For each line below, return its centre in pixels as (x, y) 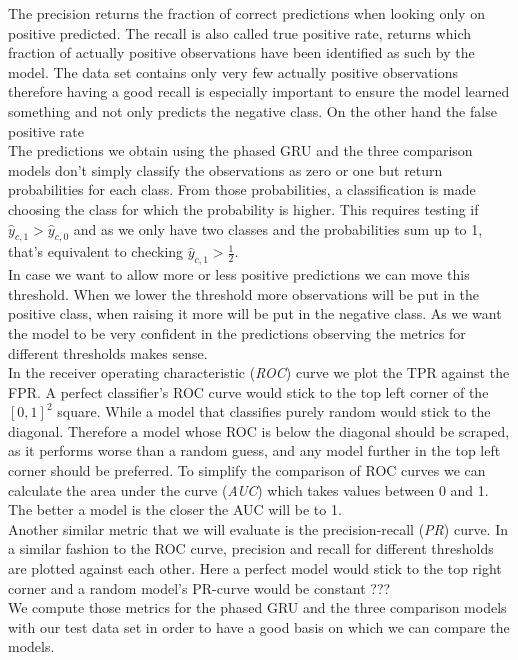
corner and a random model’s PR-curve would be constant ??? (199, 587)
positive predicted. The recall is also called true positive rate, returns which (239, 32)
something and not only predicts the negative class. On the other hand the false (252, 110)
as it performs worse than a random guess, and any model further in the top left (254, 450)
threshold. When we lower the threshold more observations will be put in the (244, 293)
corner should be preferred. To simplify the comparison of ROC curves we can (247, 470)
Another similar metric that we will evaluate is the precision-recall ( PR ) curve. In (258, 528)
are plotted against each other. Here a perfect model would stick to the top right (255, 568)
